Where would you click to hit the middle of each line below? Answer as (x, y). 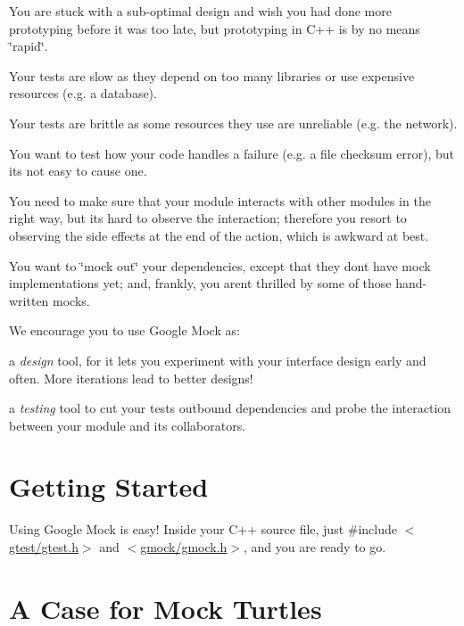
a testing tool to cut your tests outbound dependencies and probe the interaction (230, 408)
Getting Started (109, 486)
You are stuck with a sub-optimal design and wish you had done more (200, 11)
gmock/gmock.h (184, 547)
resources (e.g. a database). (83, 93)
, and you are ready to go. (315, 547)
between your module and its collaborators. (128, 425)
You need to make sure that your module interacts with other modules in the (220, 200)
